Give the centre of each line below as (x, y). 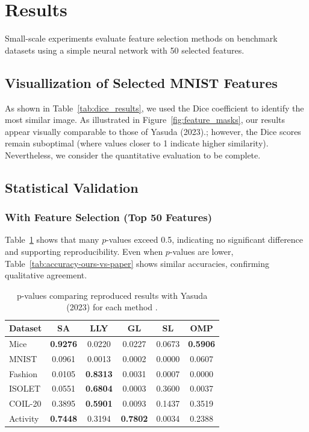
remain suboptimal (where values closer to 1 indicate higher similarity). (137, 143)
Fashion (23, 373)
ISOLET (25, 388)
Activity (24, 418)
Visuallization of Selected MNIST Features (141, 82)
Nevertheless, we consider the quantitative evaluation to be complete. (133, 155)
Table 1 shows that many (52, 239)
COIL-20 (25, 403)
